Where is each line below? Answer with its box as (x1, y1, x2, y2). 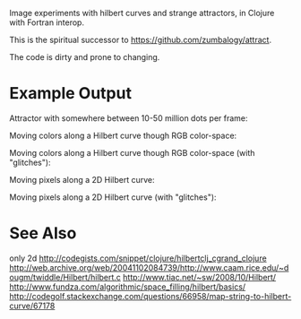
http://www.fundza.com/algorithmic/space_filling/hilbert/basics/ (9, 281, 246, 292)
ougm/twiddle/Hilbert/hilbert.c (9, 272, 121, 282)
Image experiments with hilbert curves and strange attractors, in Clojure (9, 8, 275, 18)
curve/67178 (9, 300, 56, 311)
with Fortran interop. (9, 17, 85, 28)
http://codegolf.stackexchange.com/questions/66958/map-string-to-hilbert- (9, 290, 292, 301)
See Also (9, 223, 77, 244)
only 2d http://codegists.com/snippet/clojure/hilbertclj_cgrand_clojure (9, 253, 267, 263)
